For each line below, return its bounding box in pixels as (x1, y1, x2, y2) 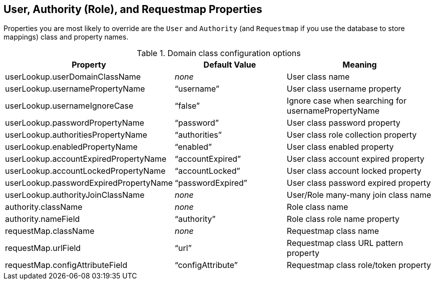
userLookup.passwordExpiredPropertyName (5, 178, 173, 188)
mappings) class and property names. (4, 33, 129, 42)
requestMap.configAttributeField (5, 260, 128, 270)
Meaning (342, 60, 377, 70)
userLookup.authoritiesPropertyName (5, 130, 148, 140)
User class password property (286, 118, 400, 128)
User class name (286, 72, 350, 82)
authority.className (5, 202, 83, 212)
